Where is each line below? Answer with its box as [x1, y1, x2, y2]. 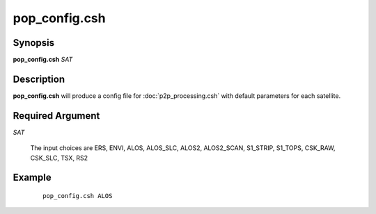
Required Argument [13, 110, 100, 122]
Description [13, 73, 65, 85]
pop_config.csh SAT [13, 56, 73, 64]
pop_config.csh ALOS [42, 192, 113, 200]
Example [13, 172, 52, 183]
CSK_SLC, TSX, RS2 [30, 154, 88, 162]
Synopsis [13, 37, 55, 49]
